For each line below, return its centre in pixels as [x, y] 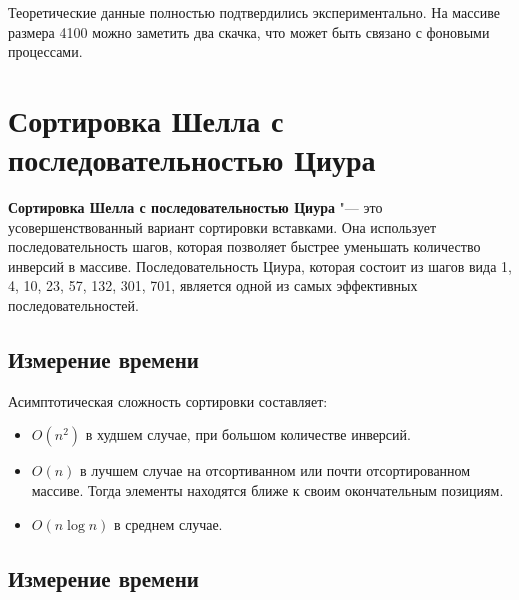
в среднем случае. [168, 523]
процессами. [45, 51]
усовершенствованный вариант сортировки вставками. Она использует [222, 226]
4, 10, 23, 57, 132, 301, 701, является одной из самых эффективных [213, 285]
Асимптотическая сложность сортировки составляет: [168, 400]
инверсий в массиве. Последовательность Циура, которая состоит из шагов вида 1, [260, 265]
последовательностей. [73, 305]
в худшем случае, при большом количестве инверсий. [248, 434]
